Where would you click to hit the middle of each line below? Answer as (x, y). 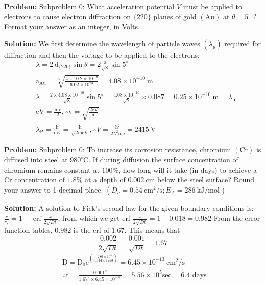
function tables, (28, 230)
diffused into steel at (36, 159)
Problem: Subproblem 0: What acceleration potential (89, 6)
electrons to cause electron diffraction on (67, 16)
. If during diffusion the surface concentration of (163, 159)
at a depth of (105, 180)
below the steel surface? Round (206, 180)
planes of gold (175, 16)
